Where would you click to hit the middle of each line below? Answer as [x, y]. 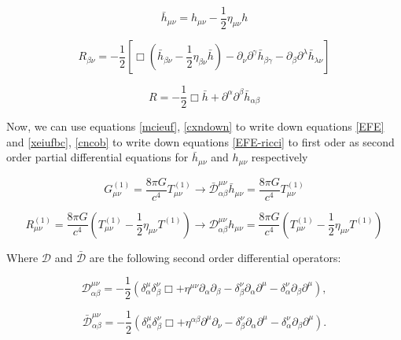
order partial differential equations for [97, 157]
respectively [280, 157]
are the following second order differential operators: [215, 257]
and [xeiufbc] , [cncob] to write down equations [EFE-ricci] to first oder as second [200, 141]
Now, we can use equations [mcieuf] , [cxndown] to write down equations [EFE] [195, 126]
